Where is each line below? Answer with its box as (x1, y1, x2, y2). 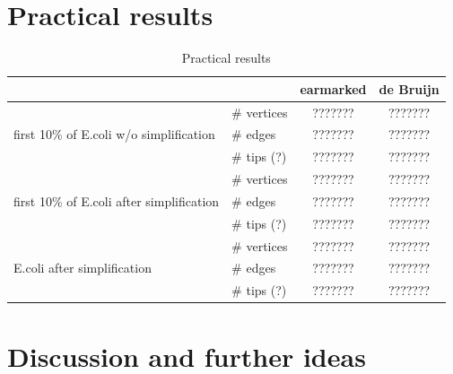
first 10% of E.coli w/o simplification (13, 125, 215, 144)
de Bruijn (379, 79, 440, 98)
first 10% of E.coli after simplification (13, 191, 220, 210)
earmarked (300, 79, 367, 98)
